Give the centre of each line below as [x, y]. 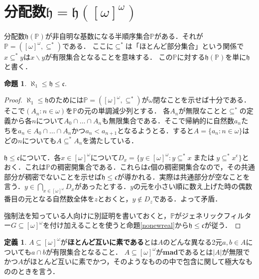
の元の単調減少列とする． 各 [124, 111]
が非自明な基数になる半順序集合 [97, 36]
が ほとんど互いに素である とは [109, 241]
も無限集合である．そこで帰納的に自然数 [168, 120]
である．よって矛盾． [187, 199]
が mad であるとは [185, 251]
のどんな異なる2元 [193, 241]
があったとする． [102, 186]
